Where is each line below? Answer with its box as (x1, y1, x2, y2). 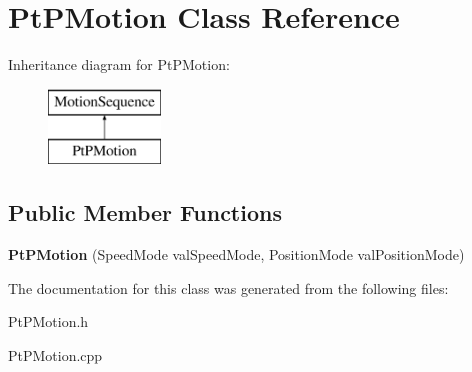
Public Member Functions (8, 197, 282, 228)
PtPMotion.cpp (8, 344, 103, 365)
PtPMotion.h (8, 311, 89, 332)
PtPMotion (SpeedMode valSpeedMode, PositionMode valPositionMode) (8, 244, 465, 265)
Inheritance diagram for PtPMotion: (8, 54, 230, 75)
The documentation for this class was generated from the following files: (8, 277, 449, 298)
